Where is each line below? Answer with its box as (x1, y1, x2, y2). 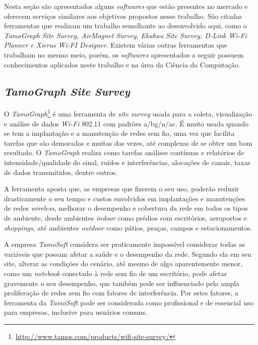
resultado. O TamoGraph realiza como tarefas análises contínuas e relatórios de (4, 147, 244, 158)
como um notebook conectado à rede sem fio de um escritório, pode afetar (4, 268, 227, 278)
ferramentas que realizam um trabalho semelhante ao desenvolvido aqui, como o (4, 20, 247, 31)
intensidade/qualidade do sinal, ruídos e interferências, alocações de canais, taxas (4, 157, 251, 167)
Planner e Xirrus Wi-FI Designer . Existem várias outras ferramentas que (4, 40, 227, 50)
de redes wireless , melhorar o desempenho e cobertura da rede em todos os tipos (4, 203, 248, 213)
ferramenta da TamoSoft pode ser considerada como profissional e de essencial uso (4, 297, 254, 307)
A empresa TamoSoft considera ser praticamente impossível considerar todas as (4, 239, 245, 249)
